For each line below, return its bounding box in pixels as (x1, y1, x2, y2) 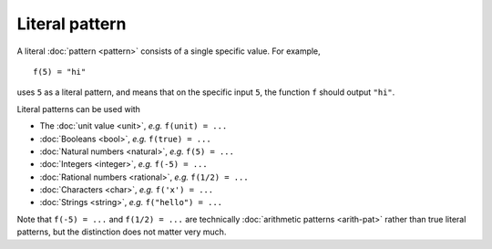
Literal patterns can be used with (16, 103, 141, 114)
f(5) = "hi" (33, 67, 87, 77)
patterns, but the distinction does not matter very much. (16, 226, 227, 237)
